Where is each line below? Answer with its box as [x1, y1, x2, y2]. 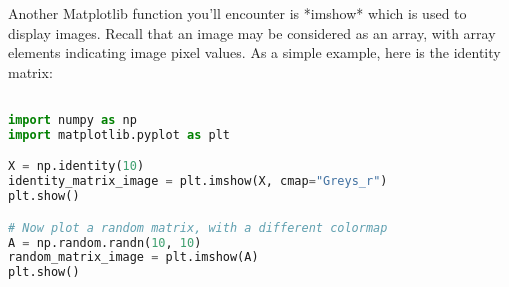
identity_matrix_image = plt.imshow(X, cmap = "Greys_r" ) [8, 174, 388, 189]
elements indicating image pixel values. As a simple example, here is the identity [8, 42, 501, 63]
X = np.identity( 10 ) [8, 159, 145, 174]
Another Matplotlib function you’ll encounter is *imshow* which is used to [8, 3, 467, 23]
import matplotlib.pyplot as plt [8, 127, 230, 142]
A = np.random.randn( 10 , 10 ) [8, 235, 202, 250]
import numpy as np [8, 113, 137, 128]
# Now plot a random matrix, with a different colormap [8, 220, 388, 235]
